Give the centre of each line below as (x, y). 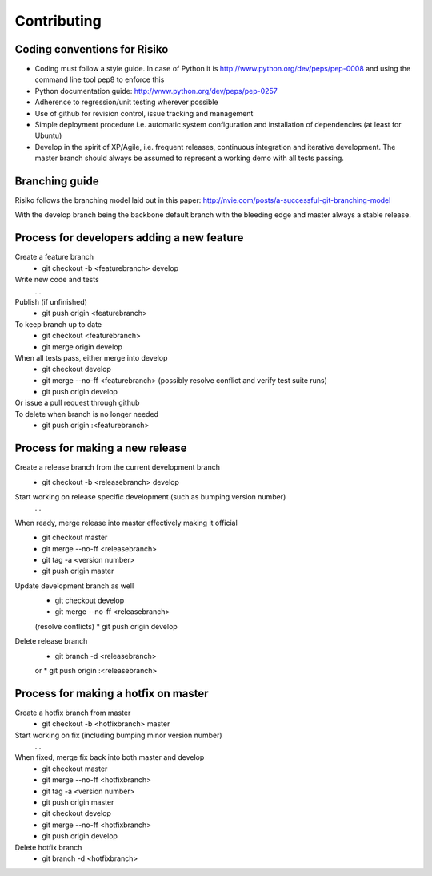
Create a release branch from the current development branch (117, 467)
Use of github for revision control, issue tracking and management (144, 113)
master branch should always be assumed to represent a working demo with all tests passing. (189, 158)
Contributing (58, 21)
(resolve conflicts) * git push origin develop (106, 626)
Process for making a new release (101, 448)
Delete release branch (51, 641)
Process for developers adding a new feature (129, 238)
